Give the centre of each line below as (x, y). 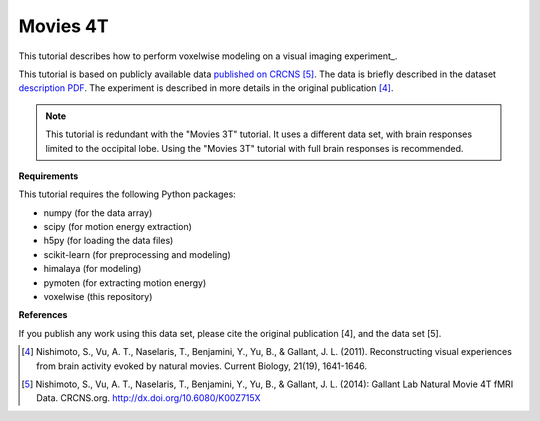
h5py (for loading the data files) (108, 241)
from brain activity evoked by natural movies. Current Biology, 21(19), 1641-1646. (202, 366)
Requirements (48, 176)
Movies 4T (63, 26)
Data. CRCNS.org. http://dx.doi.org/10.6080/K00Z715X (148, 398)
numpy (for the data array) (98, 212)
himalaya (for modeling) (92, 269)
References (43, 315)
